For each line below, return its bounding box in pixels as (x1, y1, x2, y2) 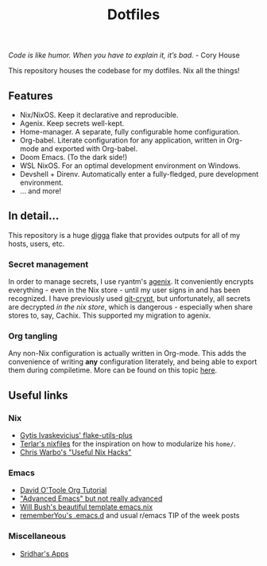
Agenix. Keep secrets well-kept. (19, 119, 125, 128)
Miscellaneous (8, 531, 66, 542)
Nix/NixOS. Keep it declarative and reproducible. (19, 110, 179, 119)
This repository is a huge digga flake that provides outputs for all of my (8, 230, 241, 240)
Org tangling (8, 330, 58, 342)
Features (8, 89, 53, 103)
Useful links (8, 388, 69, 402)
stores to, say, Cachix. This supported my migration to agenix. (8, 310, 211, 320)
